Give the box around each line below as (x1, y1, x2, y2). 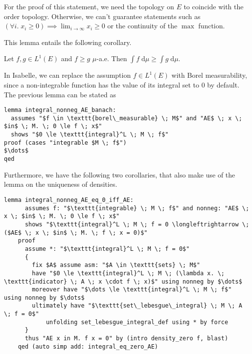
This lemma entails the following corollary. (4, 37, 132, 47)
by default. (207, 79, 240, 89)
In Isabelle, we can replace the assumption (4, 70, 131, 80)
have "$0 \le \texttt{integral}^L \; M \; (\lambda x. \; (32, 269, 225, 277)
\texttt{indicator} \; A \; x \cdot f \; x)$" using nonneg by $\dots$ (4, 278, 242, 285)
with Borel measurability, (171, 70, 247, 80)
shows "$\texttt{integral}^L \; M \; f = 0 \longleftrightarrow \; (24, 221, 250, 228)
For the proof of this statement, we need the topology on (4, 1, 174, 11)
